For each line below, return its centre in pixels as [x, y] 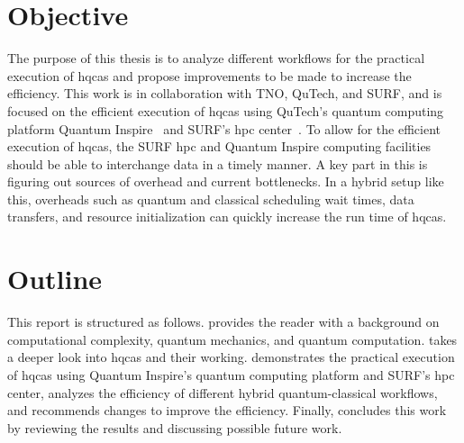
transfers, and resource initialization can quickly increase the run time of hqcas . [227, 217]
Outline [55, 279]
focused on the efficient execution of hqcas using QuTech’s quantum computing [226, 110]
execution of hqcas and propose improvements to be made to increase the [209, 75]
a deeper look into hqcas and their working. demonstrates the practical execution [231, 357]
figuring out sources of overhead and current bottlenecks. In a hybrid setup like [226, 181]
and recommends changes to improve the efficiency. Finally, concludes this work [227, 410]
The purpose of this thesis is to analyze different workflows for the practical [216, 58]
